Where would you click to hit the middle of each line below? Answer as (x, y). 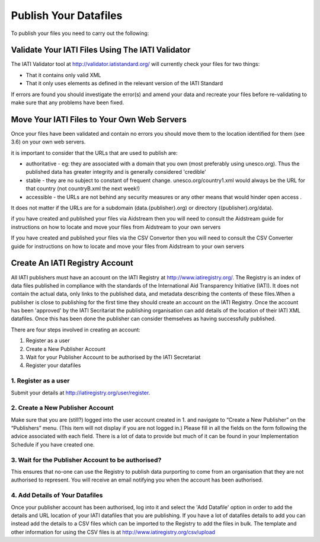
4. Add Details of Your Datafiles (57, 495)
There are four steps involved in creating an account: (76, 330)
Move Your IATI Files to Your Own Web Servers (99, 119)
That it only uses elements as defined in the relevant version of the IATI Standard (124, 84)
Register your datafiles (53, 365)
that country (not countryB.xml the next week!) (83, 189)
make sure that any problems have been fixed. (68, 103)
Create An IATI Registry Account (72, 263)
